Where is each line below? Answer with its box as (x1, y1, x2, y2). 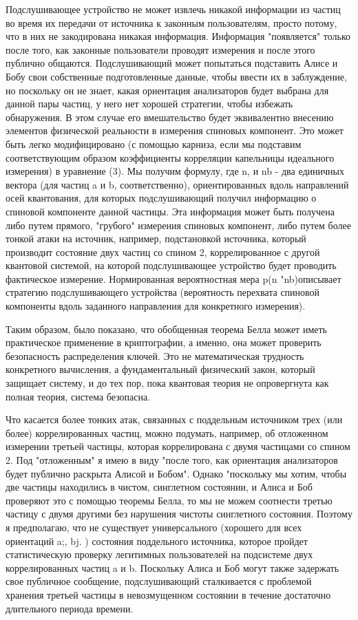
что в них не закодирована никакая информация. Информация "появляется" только (6, 29, 351, 43)
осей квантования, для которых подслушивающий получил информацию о (6, 191, 317, 205)
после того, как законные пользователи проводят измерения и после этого (6, 42, 315, 56)
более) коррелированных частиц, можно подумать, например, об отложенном (6, 425, 328, 440)
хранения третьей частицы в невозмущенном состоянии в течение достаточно (6, 587, 331, 601)
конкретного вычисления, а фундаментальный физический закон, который (6, 362, 315, 376)
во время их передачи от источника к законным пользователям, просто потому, (6, 15, 337, 30)
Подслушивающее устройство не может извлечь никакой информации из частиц (6, 2, 341, 16)
